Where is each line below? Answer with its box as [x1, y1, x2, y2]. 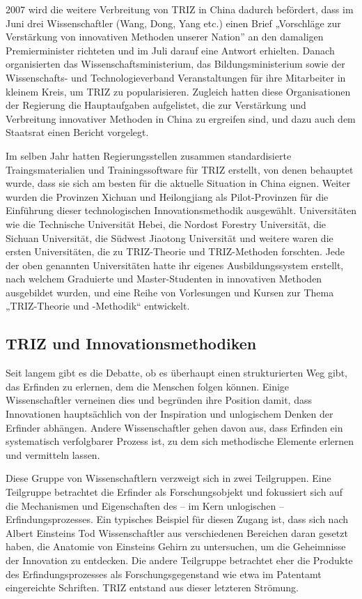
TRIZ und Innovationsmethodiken [6, 333, 257, 354]
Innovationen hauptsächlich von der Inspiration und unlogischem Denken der [6, 407, 333, 421]
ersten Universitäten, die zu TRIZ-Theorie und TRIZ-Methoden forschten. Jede [6, 244, 345, 259]
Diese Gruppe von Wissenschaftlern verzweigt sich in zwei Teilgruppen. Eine [6, 471, 331, 485]
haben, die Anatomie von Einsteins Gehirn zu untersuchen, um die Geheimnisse [6, 539, 346, 554]
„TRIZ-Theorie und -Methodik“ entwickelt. [6, 298, 190, 313]
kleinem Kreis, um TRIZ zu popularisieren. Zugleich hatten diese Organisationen [6, 84, 351, 98]
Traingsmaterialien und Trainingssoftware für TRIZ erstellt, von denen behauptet [6, 162, 354, 176]
